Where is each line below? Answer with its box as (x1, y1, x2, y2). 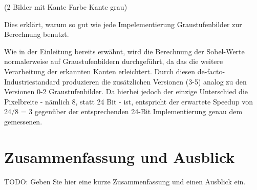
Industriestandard (4, 76, 60, 87)
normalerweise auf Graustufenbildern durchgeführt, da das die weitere (4, 56, 223, 67)
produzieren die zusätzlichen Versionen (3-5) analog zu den (62, 76, 247, 87)
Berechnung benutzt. (4, 29, 69, 39)
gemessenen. (4, 116, 42, 126)
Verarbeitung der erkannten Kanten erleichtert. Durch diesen (4, 66, 196, 76)
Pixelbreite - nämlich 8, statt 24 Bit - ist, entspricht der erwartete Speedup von (4, 96, 253, 107)
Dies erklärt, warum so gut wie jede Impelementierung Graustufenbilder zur (4, 18, 242, 29)
